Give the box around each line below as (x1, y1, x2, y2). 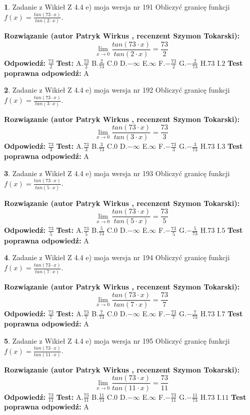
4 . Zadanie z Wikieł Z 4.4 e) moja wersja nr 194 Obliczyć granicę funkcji (4, 252, 230, 263)
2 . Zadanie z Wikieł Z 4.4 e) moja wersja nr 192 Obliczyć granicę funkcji (4, 85, 230, 95)
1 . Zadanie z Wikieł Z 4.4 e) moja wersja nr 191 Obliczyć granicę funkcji (4, 2, 230, 12)
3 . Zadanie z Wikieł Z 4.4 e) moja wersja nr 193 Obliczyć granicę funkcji (4, 168, 230, 178)
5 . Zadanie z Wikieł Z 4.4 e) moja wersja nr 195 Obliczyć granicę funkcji (4, 335, 230, 346)
